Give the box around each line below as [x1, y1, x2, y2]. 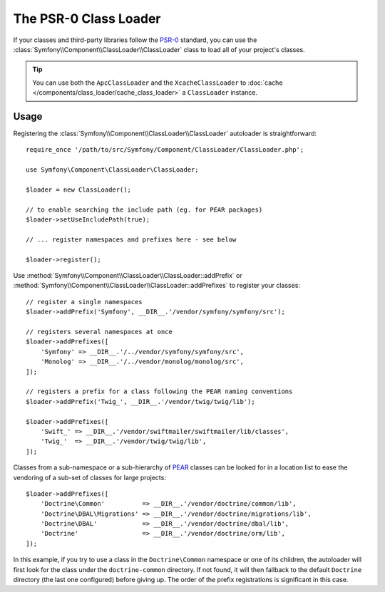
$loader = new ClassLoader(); [26, 185, 132, 194]
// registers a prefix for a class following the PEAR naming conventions [26, 388, 293, 395]
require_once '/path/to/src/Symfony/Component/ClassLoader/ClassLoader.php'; [26, 146, 304, 154]
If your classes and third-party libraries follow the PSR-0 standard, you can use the [13, 36, 257, 44]
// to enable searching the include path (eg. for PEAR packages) [26, 205, 263, 214]
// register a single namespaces [26, 298, 143, 306]
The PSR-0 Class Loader [13, 11, 161, 26]
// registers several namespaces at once [26, 328, 173, 336]
